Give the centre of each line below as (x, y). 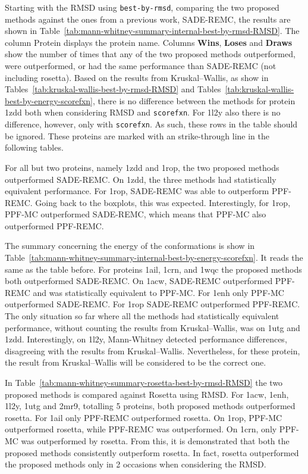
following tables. (34, 147)
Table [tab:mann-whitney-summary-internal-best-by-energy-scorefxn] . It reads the (154, 258)
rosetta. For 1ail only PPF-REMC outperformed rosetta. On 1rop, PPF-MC (144, 417)
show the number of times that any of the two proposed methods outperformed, (150, 54)
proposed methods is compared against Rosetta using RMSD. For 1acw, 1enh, (147, 394)
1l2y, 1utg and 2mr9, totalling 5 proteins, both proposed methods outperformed (150, 406)
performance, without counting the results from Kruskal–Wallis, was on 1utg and (153, 327)
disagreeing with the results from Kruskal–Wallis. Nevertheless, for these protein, (153, 350)
